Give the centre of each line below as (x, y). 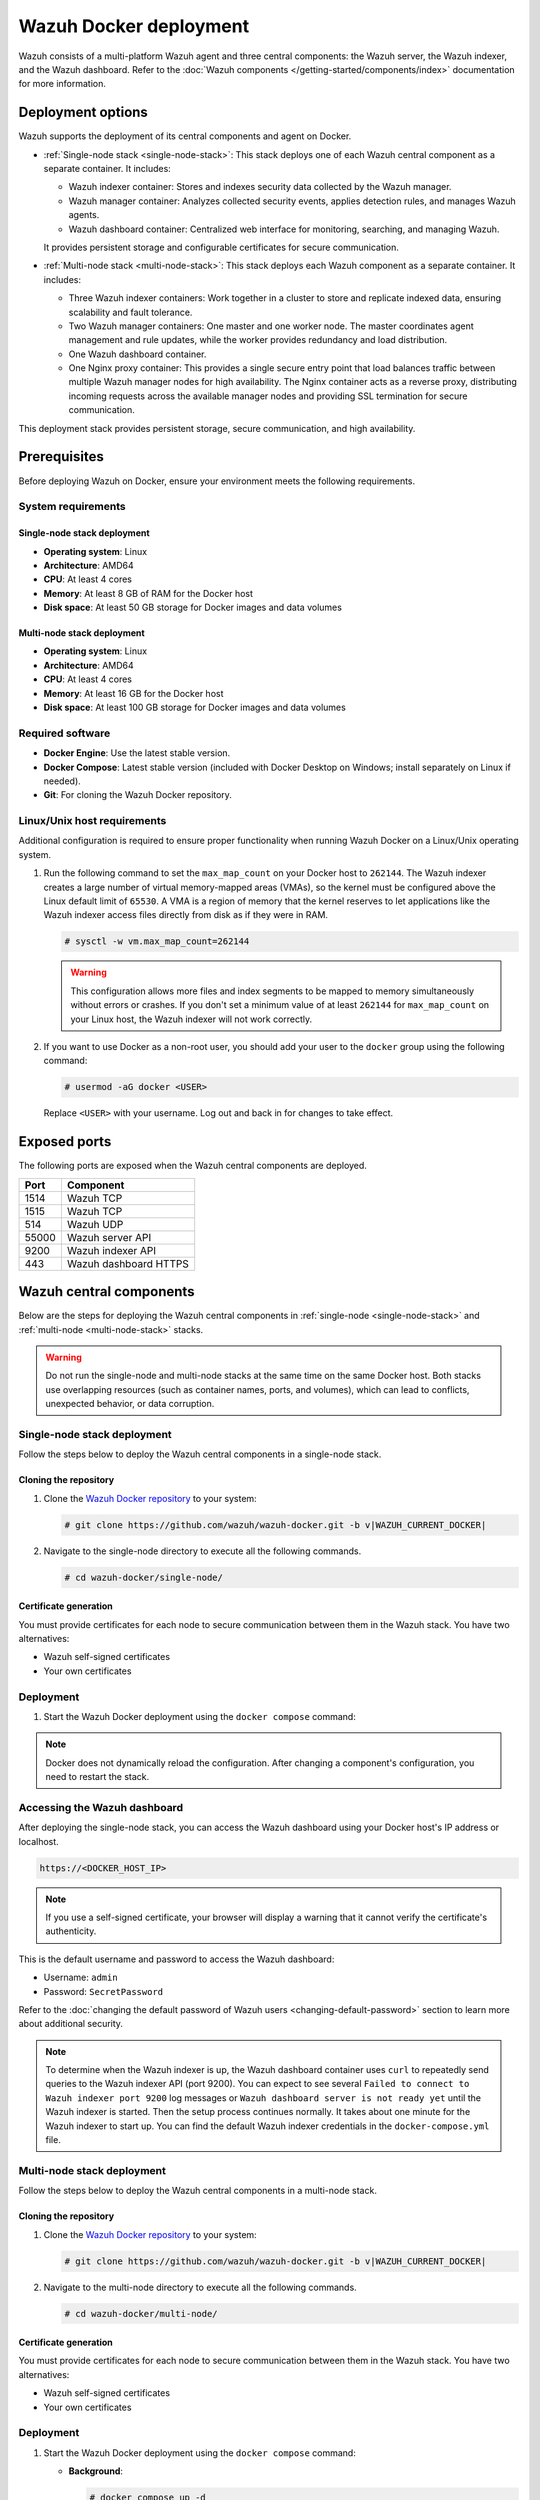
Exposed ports (65, 1141)
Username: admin (81, 1977)
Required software (64, 733)
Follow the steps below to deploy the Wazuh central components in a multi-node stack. (197, 2191)
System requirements (72, 507)
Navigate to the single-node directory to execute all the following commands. (202, 1551)
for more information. (62, 84)
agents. (84, 215)
